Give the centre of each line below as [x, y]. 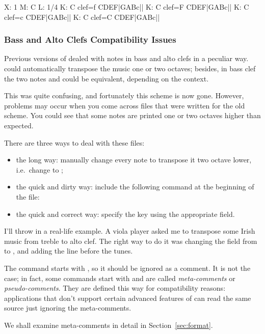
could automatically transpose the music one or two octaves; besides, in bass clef [130, 68]
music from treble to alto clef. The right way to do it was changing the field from [131, 241]
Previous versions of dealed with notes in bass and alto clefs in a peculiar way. [126, 58]
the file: [28, 196]
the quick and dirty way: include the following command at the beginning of [135, 187]
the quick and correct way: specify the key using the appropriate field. [125, 214]
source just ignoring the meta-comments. [68, 308]
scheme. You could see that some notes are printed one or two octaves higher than [132, 115]
